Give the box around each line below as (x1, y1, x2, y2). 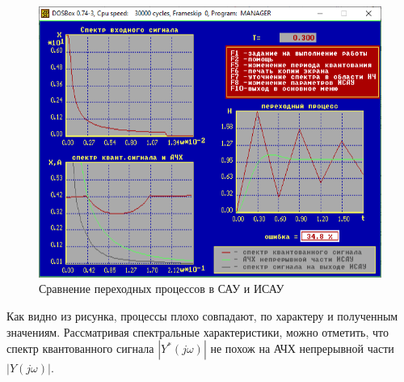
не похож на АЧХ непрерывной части (210, 340, 394, 357)
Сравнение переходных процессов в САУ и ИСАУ (39, 280, 284, 297)
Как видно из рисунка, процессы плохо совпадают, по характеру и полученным (6, 308, 398, 325)
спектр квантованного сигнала (6, 340, 154, 357)
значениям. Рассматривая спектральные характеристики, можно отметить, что (6, 323, 389, 340)
